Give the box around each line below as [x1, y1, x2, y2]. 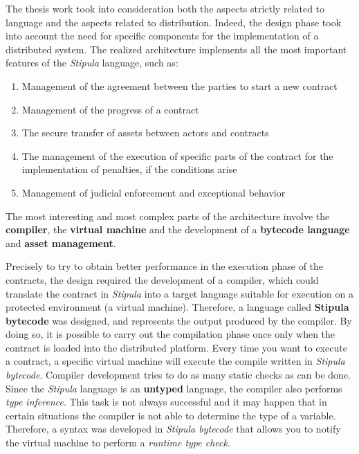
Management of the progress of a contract [21, 102, 199, 116]
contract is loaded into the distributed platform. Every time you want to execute [6, 340, 348, 354]
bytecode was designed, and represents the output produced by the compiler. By [6, 313, 352, 327]
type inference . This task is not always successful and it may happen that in [6, 394, 327, 409]
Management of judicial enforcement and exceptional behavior [21, 185, 286, 199]
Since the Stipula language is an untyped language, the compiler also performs [6, 381, 342, 395]
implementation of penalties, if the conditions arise [21, 162, 237, 176]
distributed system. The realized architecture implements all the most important [6, 42, 347, 56]
